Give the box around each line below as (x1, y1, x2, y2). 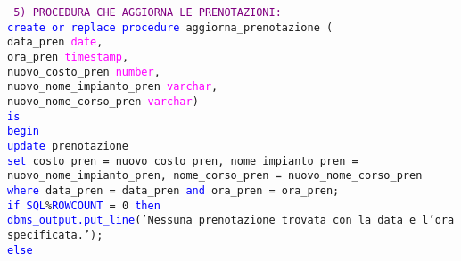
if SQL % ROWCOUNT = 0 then (7, 199, 161, 212)
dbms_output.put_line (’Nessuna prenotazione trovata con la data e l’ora (7, 214, 455, 227)
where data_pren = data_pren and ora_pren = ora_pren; (7, 184, 340, 197)
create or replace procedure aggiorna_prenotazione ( (7, 20, 333, 34)
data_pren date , (7, 36, 103, 49)
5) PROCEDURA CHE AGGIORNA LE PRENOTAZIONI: (13, 6, 282, 19)
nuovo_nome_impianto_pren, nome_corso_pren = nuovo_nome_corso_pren (7, 169, 423, 183)
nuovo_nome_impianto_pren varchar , (7, 80, 218, 94)
